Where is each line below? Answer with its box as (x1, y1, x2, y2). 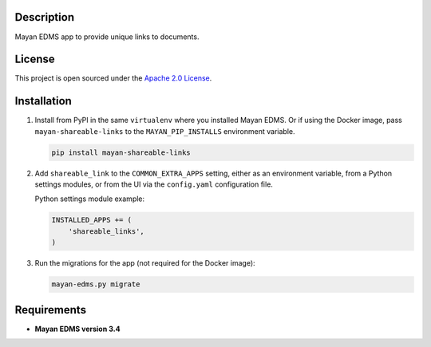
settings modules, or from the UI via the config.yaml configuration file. (34, 179, 273, 189)
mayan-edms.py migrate (51, 280, 140, 289)
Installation (14, 94, 72, 108)
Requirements (14, 303, 87, 317)
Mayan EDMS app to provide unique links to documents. (14, 32, 200, 41)
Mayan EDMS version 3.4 (34, 324, 121, 333)
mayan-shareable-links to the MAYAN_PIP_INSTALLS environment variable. (34, 126, 295, 136)
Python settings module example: (34, 194, 145, 203)
